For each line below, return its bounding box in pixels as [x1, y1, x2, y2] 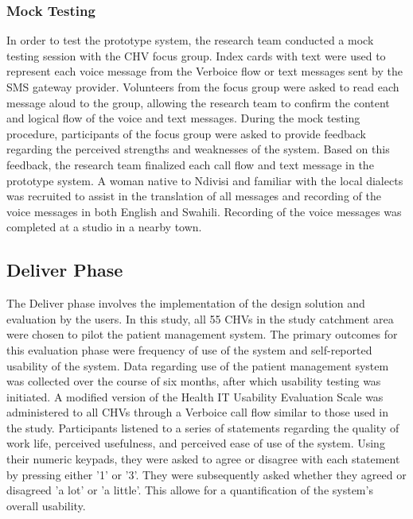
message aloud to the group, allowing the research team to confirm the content [6, 94, 390, 110]
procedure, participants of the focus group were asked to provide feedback [6, 125, 366, 141]
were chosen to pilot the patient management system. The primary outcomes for [6, 326, 398, 343]
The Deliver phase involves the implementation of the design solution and [6, 295, 365, 312]
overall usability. [6, 497, 86, 513]
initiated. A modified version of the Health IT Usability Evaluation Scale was [6, 388, 384, 405]
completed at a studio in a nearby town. [6, 219, 202, 235]
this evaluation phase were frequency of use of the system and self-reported [6, 341, 372, 358]
